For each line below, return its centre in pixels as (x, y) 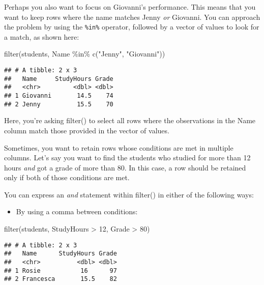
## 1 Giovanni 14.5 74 (59, 96)
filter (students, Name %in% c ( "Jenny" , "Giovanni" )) (85, 54)
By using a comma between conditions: (77, 211)
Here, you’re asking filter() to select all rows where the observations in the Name (130, 120)
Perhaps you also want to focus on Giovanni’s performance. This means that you (130, 7)
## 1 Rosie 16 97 (61, 270)
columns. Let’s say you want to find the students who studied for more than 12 (127, 158)
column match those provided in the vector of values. (87, 130)
